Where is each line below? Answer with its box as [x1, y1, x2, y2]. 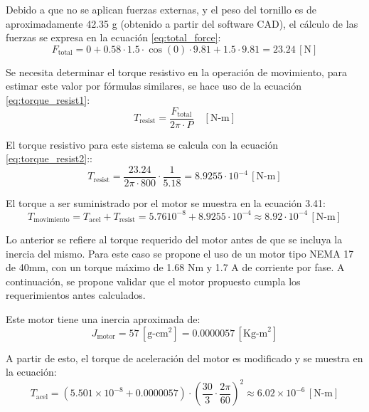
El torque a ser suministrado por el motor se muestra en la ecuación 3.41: [6, 195, 326, 210]
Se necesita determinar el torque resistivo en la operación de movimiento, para [6, 64, 347, 79]
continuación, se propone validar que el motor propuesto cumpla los [6, 273, 301, 288]
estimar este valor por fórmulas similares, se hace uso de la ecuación [6, 78, 301, 93]
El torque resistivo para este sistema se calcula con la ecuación [6, 137, 278, 152]
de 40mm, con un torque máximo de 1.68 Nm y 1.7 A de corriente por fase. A [6, 260, 345, 275]
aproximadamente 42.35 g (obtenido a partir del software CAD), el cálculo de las [6, 16, 358, 31]
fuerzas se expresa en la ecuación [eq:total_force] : [6, 30, 221, 45]
